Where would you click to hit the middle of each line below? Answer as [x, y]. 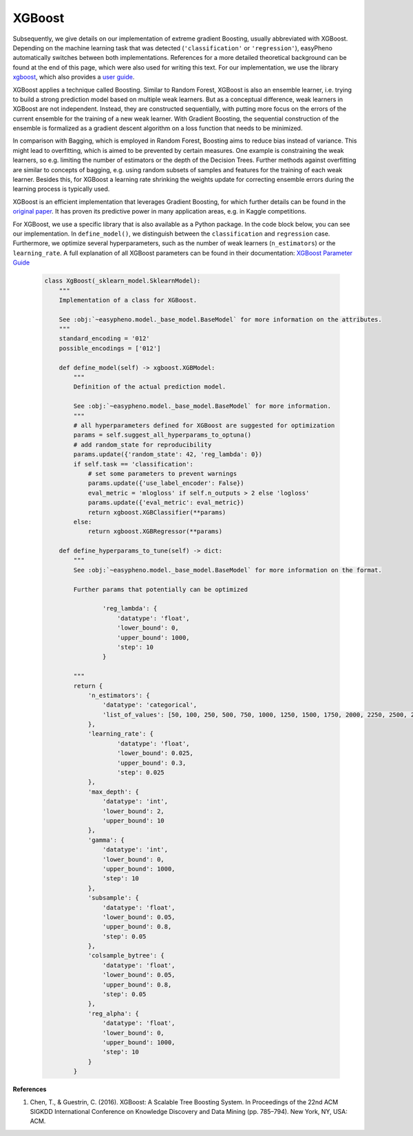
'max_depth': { [113, 792]
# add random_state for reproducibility [142, 445]
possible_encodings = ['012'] [110, 348]
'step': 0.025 [141, 773]
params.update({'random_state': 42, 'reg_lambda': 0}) [168, 454]
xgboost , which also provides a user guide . [74, 77]
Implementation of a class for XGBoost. [128, 300]
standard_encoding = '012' [105, 339]
